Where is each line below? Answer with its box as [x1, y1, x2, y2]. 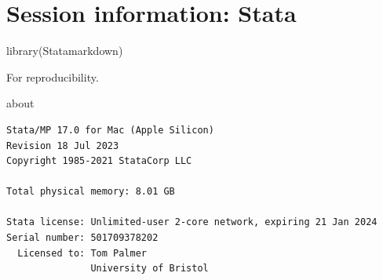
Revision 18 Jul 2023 [6, 140, 119, 151]
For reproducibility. [6, 68, 99, 85]
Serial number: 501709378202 [6, 232, 159, 244]
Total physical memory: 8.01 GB [6, 186, 175, 198]
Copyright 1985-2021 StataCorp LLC [6, 155, 192, 167]
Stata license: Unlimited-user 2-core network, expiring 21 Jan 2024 [6, 216, 378, 228]
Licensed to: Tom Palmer [17, 247, 147, 259]
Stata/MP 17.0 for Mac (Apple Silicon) [6, 124, 214, 136]
